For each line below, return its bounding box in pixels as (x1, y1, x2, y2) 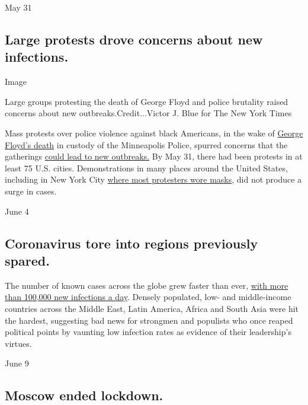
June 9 (5, 357, 29, 369)
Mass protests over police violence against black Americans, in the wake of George (5, 126, 303, 139)
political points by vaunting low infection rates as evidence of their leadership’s (5, 326, 291, 338)
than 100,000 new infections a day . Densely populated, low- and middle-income (5, 291, 291, 303)
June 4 (5, 205, 29, 217)
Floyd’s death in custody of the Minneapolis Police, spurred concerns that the (5, 138, 288, 151)
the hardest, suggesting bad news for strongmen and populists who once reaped (5, 314, 293, 326)
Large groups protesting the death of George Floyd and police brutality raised (5, 95, 288, 107)
